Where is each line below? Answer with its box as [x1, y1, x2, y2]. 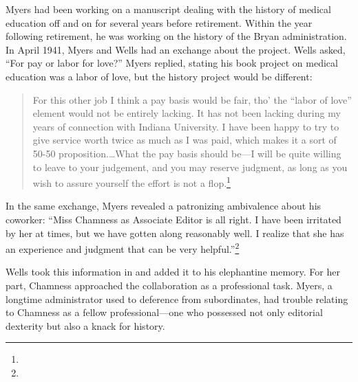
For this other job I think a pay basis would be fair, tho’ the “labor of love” [32, 92, 352, 106]
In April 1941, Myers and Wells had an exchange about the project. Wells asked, [6, 42, 346, 56]
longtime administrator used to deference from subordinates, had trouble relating [6, 291, 348, 306]
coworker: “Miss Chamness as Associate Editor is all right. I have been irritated [6, 212, 341, 226]
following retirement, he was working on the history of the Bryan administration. [6, 29, 347, 43]
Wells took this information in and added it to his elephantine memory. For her [6, 265, 340, 279]
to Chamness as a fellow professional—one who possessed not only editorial [6, 305, 323, 319]
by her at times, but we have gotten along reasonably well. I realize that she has [6, 225, 344, 240]
